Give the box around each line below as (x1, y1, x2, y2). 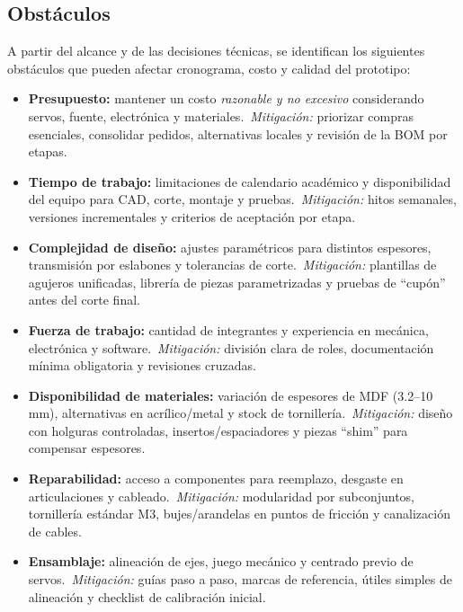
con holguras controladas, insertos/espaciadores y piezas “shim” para (28, 421, 408, 439)
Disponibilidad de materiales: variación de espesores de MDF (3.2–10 (28, 386, 433, 404)
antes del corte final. (28, 290, 140, 309)
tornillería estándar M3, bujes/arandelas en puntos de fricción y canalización (28, 504, 450, 523)
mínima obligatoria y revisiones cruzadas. (28, 356, 256, 375)
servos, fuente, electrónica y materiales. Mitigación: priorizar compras (28, 106, 414, 125)
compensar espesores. (28, 439, 146, 457)
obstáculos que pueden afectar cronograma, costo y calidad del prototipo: (7, 58, 411, 77)
